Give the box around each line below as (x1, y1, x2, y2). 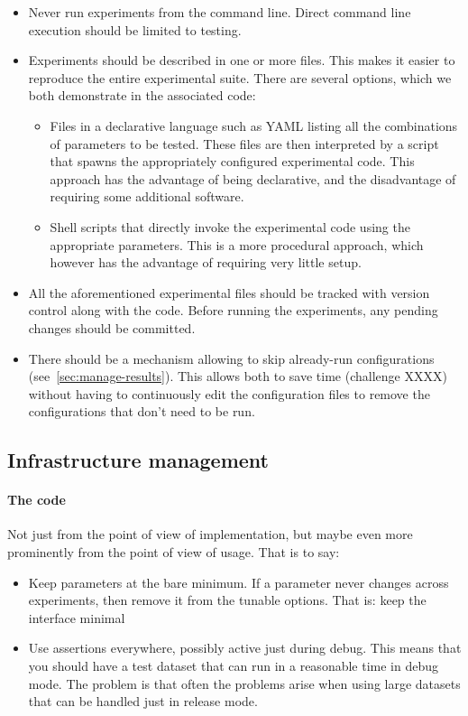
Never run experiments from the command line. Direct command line (28, 3, 411, 21)
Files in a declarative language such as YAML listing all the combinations (50, 116, 458, 135)
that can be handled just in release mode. (28, 692, 258, 711)
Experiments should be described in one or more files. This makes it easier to (28, 51, 455, 70)
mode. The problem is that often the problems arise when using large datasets (28, 674, 461, 693)
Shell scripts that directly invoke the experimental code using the (50, 217, 410, 236)
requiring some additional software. (50, 187, 244, 206)
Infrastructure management (7, 446, 270, 474)
